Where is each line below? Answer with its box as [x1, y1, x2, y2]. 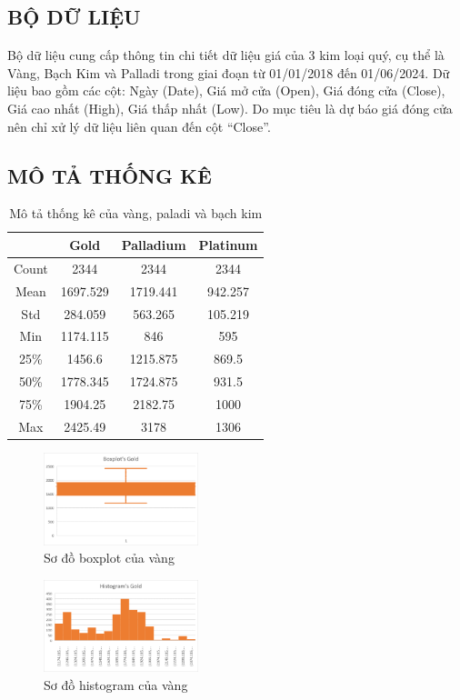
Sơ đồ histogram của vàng [44, 675, 188, 694]
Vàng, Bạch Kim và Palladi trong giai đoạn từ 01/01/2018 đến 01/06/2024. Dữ [7, 63, 450, 82]
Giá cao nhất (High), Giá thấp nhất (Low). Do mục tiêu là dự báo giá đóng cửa [7, 98, 453, 117]
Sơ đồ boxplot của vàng [44, 548, 175, 567]
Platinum [198, 235, 258, 254]
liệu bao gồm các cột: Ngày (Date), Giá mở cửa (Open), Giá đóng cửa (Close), [7, 81, 445, 100]
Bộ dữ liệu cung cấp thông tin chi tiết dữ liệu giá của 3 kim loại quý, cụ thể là [7, 45, 445, 65]
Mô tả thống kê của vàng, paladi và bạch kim [9, 204, 263, 223]
